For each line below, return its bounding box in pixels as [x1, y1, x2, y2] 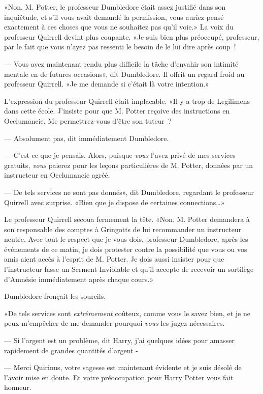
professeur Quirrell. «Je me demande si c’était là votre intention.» [4, 78, 209, 89]
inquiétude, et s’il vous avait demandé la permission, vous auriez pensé [4, 11, 224, 22]
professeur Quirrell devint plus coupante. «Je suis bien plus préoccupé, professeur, [4, 31, 259, 42]
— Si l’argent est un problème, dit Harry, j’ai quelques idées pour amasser [4, 335, 235, 346]
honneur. [4, 382, 31, 392]
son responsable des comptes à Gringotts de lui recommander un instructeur [4, 223, 242, 234]
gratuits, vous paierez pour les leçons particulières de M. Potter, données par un [4, 159, 253, 170]
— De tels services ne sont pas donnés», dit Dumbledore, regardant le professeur [4, 186, 254, 197]
